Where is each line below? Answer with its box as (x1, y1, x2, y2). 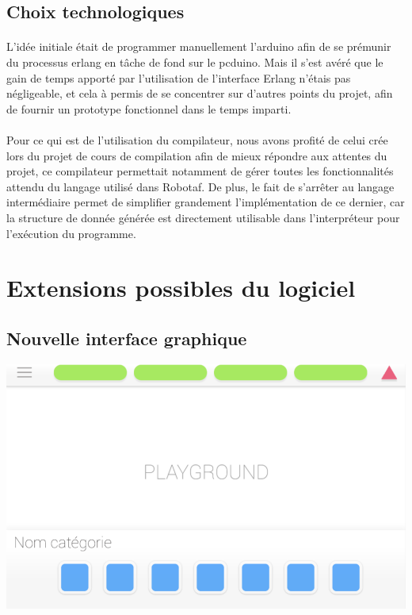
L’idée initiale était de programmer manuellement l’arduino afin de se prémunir (6, 38, 391, 55)
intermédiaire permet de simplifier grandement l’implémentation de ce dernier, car (6, 194, 405, 210)
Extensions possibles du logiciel (6, 271, 356, 304)
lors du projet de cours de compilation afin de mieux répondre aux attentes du (6, 147, 387, 163)
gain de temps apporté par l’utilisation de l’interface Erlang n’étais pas (6, 69, 351, 86)
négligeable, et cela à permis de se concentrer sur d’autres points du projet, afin (6, 85, 393, 102)
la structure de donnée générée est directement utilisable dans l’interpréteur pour (6, 209, 400, 225)
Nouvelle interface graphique (6, 325, 247, 350)
